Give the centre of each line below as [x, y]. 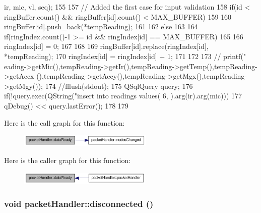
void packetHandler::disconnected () [79, 203]
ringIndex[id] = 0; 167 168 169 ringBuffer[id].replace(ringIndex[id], [106, 46]
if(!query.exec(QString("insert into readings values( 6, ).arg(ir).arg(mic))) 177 [123, 96]
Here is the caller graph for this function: [68, 160]
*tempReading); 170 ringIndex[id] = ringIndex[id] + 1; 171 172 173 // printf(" [125, 56]
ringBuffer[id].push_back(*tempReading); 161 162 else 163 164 [101, 26]
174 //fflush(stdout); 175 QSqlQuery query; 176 [119, 86]
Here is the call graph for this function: [64, 122]
